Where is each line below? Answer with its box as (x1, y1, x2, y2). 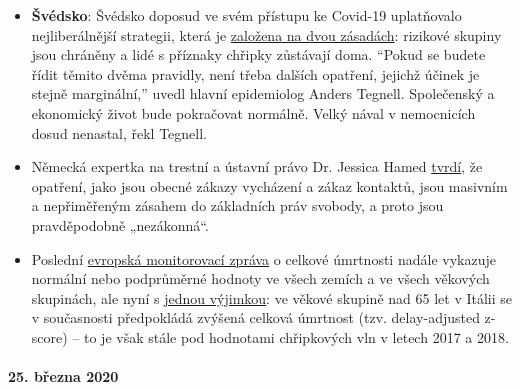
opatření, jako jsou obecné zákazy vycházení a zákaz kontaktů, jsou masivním (31, 175, 508, 196)
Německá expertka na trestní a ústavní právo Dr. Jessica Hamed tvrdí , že (31, 156, 483, 177)
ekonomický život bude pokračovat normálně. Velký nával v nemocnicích (31, 102, 476, 123)
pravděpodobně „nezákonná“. (31, 214, 209, 235)
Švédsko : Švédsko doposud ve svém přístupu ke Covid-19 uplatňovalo (31, 5, 462, 25)
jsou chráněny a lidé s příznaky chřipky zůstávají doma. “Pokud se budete (31, 44, 486, 65)
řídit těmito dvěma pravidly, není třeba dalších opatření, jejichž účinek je (31, 63, 480, 84)
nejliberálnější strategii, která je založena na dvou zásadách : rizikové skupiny (31, 24, 502, 45)
